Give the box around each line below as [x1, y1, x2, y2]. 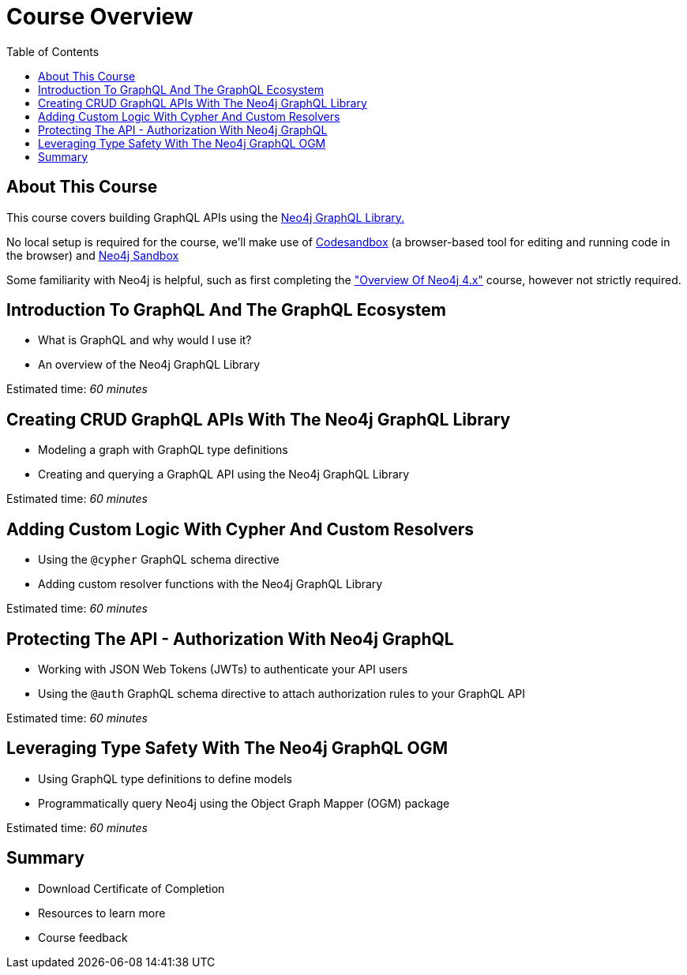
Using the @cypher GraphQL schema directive [38, 553, 280, 567]
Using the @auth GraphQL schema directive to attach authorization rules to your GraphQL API [38, 686, 526, 700]
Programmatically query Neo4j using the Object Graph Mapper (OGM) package [38, 796, 450, 810]
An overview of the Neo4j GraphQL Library [38, 358, 261, 372]
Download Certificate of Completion [38, 881, 225, 895]
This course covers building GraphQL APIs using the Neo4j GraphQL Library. [6, 210, 405, 224]
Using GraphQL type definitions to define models [38, 771, 292, 786]
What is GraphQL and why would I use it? [38, 333, 252, 347]
